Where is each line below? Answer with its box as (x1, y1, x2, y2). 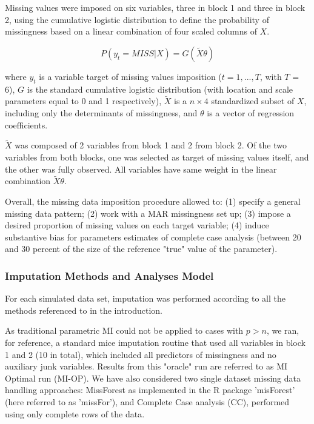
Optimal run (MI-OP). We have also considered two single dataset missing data (5, 371, 301, 384)
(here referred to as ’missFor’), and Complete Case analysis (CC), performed (5, 395, 290, 408)
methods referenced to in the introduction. (5, 303, 162, 316)
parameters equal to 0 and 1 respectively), (5, 94, 162, 107)
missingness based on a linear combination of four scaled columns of (5, 25, 257, 38)
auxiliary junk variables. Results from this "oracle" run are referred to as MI (5, 360, 288, 373)
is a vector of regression (207, 106, 295, 119)
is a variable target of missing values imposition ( (39, 70, 222, 82)
